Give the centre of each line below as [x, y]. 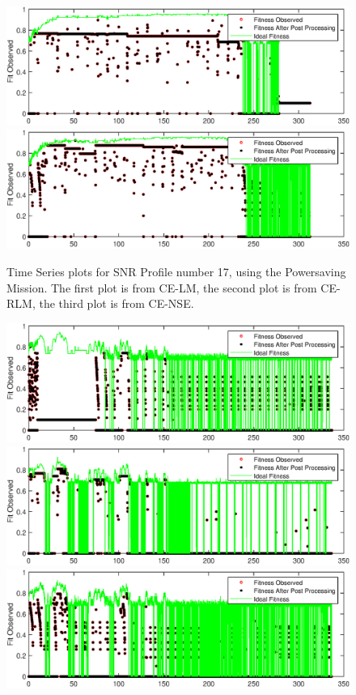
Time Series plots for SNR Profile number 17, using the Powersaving [176, 271]
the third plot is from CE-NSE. [117, 303]
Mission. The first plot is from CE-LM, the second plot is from [162, 287]
